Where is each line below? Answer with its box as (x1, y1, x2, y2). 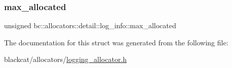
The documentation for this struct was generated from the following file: (4, 37, 228, 47)
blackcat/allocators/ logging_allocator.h (4, 54, 127, 64)
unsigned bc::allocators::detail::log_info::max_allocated (4, 20, 176, 31)
